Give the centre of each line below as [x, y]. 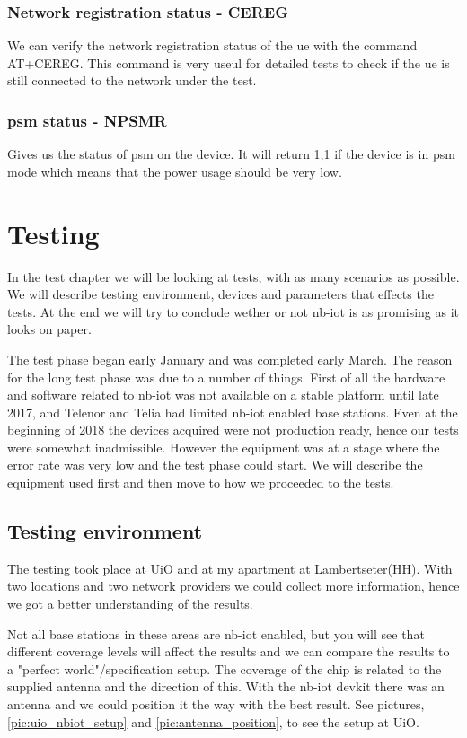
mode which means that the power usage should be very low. [175, 171]
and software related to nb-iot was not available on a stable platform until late [223, 395]
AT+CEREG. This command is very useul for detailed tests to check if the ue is [229, 62]
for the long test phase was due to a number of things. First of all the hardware [226, 377]
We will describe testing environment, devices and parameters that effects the [220, 294]
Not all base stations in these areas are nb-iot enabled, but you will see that [216, 633]
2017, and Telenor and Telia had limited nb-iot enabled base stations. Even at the [233, 412]
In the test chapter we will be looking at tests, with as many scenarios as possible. [233, 276]
